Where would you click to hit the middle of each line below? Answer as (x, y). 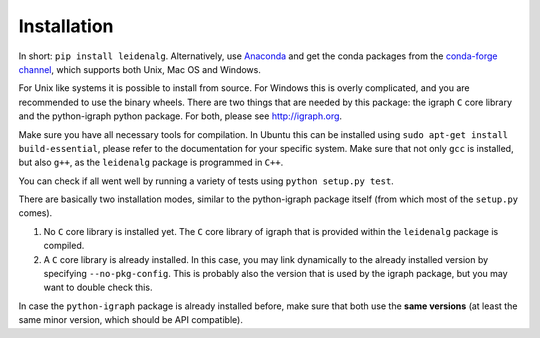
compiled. (64, 246)
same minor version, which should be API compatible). (131, 320)
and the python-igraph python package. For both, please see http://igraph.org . (180, 116)
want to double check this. (98, 287)
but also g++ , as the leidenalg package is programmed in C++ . (151, 162)
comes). (35, 213)
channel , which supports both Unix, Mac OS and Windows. (140, 69)
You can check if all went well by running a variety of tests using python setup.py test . (206, 181)
